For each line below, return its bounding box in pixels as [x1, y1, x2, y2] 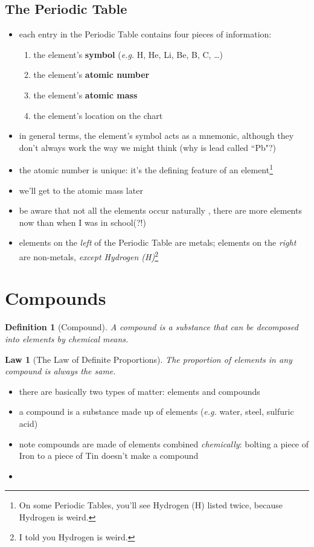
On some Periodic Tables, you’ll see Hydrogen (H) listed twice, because [19, 499, 283, 511]
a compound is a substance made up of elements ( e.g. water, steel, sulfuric [19, 405, 294, 418]
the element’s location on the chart [33, 109, 163, 121]
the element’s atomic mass [33, 88, 138, 101]
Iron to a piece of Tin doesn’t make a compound [19, 449, 199, 462]
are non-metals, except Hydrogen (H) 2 [19, 248, 159, 263]
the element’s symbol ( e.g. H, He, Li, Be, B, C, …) [33, 48, 223, 60]
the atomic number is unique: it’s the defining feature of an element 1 [19, 162, 274, 176]
